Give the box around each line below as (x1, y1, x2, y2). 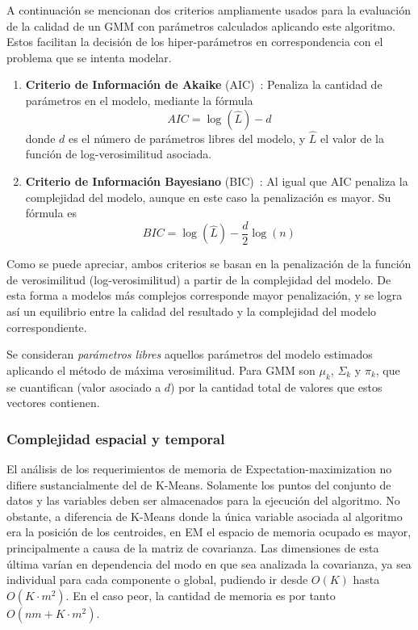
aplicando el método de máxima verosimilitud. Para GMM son (6, 361, 316, 378)
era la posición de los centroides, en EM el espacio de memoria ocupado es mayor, (6, 523, 412, 540)
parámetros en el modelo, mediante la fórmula (25, 91, 253, 108)
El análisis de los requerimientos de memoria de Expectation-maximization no (6, 460, 392, 477)
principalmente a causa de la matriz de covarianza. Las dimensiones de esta (6, 539, 379, 556)
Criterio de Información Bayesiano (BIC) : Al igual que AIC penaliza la (25, 172, 408, 189)
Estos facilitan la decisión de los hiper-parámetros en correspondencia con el (6, 33, 383, 50)
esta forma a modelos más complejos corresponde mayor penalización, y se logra (6, 287, 403, 304)
